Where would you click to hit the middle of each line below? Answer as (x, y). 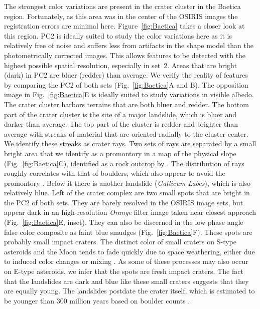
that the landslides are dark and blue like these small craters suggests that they (126, 281)
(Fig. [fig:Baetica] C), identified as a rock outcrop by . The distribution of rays (124, 163)
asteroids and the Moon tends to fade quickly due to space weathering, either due (129, 251)
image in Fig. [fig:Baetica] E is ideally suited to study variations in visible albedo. (129, 94)
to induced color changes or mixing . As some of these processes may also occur (126, 261)
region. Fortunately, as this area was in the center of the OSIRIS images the (121, 16)
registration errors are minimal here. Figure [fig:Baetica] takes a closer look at (124, 26)
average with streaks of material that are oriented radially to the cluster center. (126, 133)
